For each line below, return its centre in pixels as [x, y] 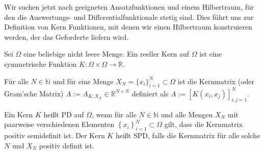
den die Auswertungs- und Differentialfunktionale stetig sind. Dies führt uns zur [129, 17]
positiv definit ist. [67, 145]
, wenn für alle [114, 114]
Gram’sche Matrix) [34, 93]
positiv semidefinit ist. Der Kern [55, 135]
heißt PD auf [64, 114]
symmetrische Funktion [41, 63]
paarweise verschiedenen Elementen [59, 124]
